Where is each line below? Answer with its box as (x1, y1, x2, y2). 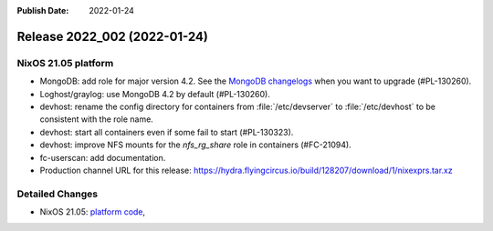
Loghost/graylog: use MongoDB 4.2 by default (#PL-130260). (39, 88, 271, 99)
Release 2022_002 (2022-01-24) (16, 28, 209, 45)
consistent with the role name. (39, 114, 154, 125)
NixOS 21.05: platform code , (39, 206, 146, 217)
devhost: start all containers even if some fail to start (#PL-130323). (39, 126, 294, 137)
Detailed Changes (16, 187, 99, 200)
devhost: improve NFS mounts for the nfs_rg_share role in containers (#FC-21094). (39, 139, 351, 150)
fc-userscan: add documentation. (39, 152, 166, 163)
